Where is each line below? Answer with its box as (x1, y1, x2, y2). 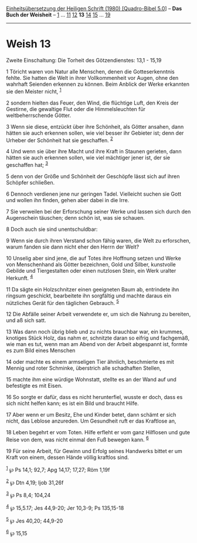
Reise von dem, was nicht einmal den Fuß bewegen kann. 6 (6, 435, 150, 443)
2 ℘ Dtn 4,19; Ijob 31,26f (6, 478, 64, 486)
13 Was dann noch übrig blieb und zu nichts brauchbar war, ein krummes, (6, 329, 184, 336)
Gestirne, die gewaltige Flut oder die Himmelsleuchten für (6, 105, 145, 112)
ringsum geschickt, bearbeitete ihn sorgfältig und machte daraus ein (6, 292, 172, 299)
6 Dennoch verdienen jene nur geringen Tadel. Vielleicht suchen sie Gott (6, 190, 182, 197)
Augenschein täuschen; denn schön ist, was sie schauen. (6, 214, 145, 221)
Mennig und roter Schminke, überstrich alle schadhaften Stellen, (6, 364, 161, 372)
